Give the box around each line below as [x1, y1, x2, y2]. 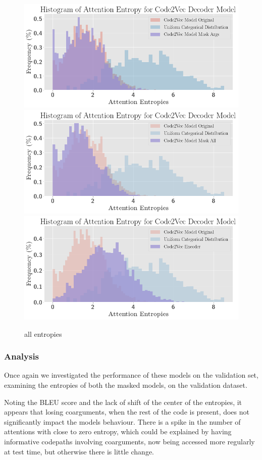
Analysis [4, 350, 39, 363]
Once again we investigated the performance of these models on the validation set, [4, 370, 258, 380]
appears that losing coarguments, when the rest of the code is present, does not [4, 406, 249, 417]
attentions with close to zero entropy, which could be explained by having [4, 426, 232, 437]
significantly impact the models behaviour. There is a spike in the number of [4, 416, 241, 427]
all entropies [24, 328, 62, 339]
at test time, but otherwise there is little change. [4, 446, 154, 456]
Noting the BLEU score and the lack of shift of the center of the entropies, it [4, 396, 242, 407]
